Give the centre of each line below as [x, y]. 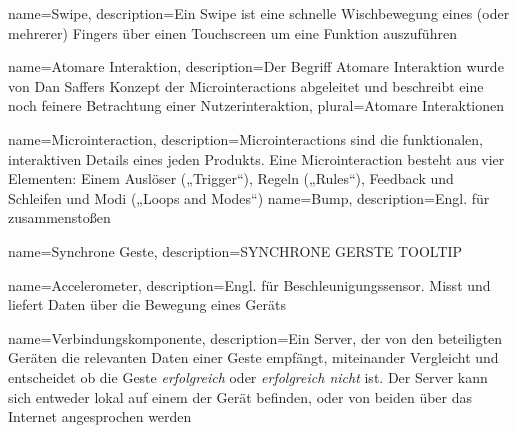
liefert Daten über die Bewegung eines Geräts [147, 304]
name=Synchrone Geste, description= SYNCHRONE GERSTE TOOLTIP [235, 250]
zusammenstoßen [59, 217]
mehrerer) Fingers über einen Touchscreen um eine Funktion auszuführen [232, 32]
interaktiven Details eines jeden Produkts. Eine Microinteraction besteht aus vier [256, 158]
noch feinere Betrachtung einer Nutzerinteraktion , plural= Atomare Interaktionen [256, 105]
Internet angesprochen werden [100, 416]
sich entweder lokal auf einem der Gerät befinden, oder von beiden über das [240, 396]
